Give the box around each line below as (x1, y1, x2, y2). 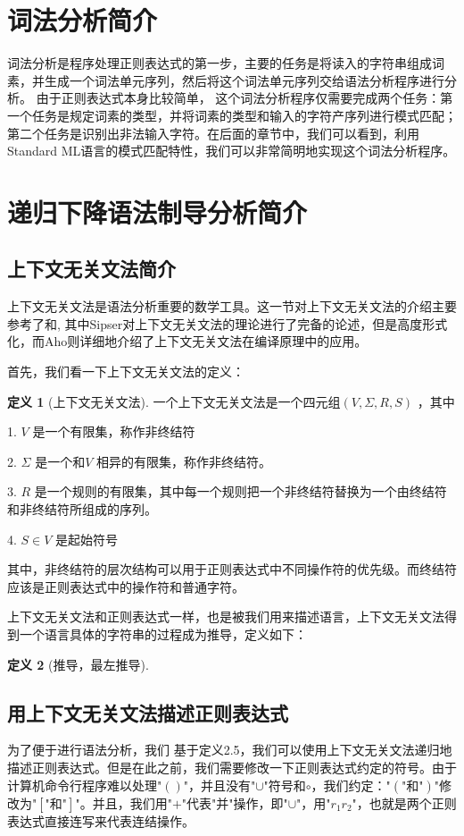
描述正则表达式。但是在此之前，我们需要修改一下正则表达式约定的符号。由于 (7, 757, 457, 776)
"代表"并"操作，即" (181, 793, 288, 812)
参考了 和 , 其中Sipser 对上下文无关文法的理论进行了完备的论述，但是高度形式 (7, 314, 448, 333)
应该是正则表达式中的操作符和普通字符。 (7, 577, 244, 595)
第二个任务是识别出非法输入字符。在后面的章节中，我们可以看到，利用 (7, 123, 419, 142)
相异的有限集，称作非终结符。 (95, 452, 271, 470)
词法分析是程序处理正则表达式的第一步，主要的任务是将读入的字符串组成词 (7, 54, 444, 72)
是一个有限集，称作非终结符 (32, 422, 195, 441)
